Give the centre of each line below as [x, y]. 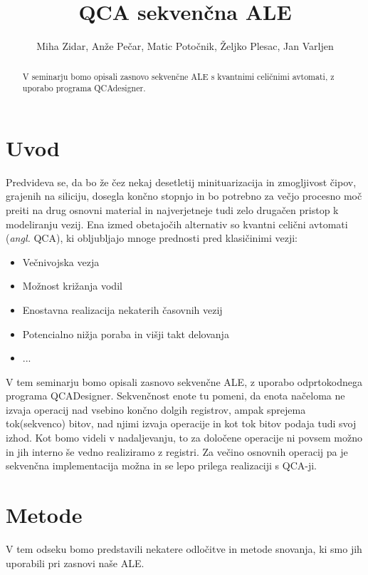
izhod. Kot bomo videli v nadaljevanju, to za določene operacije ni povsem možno [184, 438]
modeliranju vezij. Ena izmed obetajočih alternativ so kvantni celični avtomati [177, 224]
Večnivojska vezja [61, 261]
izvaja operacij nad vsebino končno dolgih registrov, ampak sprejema [156, 409]
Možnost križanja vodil [72, 286]
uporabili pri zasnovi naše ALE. [75, 563]
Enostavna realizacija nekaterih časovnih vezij [122, 309]
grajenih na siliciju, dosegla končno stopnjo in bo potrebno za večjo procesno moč [184, 196]
